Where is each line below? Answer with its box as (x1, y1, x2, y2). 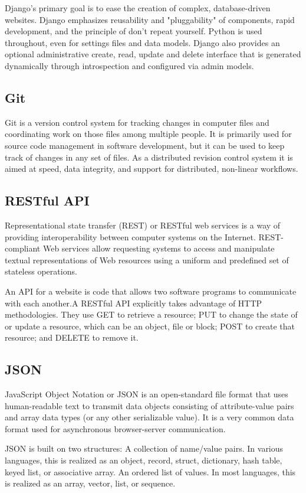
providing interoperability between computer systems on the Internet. (5, 230, 256, 243)
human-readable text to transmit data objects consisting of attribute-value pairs (5, 399, 294, 412)
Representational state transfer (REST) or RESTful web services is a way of (5, 218, 281, 231)
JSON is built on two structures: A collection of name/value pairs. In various (5, 442, 284, 455)
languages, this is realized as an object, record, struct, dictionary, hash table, (5, 454, 282, 466)
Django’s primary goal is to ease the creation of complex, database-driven (5, 2, 271, 14)
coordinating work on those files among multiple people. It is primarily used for (5, 128, 292, 140)
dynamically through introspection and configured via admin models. (5, 59, 254, 71)
